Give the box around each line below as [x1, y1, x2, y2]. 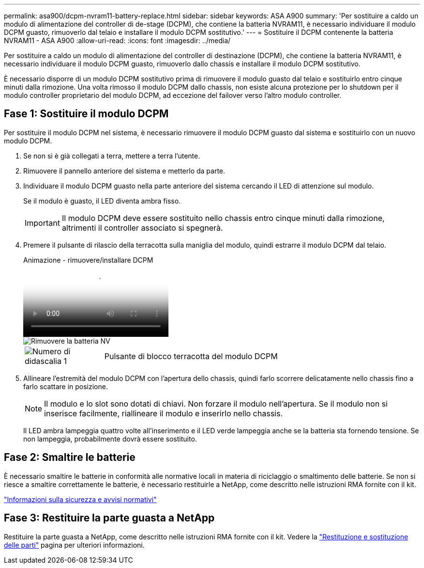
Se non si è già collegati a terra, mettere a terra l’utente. [23, 151, 200, 160]
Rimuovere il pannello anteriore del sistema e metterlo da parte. [23, 166, 226, 175]
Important [25, 218, 60, 228]
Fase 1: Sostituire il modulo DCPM [4, 108, 169, 120]
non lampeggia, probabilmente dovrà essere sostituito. [23, 434, 197, 443]
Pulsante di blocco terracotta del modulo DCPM [104, 351, 278, 361]
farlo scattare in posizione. [23, 382, 108, 391]
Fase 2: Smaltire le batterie [4, 451, 136, 464]
